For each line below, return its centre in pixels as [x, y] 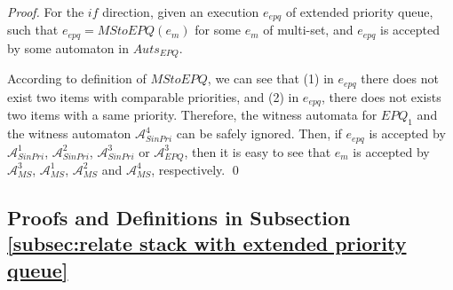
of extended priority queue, [359, 12]
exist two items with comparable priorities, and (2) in [153, 96]
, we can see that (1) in [270, 78]
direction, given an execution [181, 12]
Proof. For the [46, 12]
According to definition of [77, 78]
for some [218, 30]
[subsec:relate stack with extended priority [207, 243]
